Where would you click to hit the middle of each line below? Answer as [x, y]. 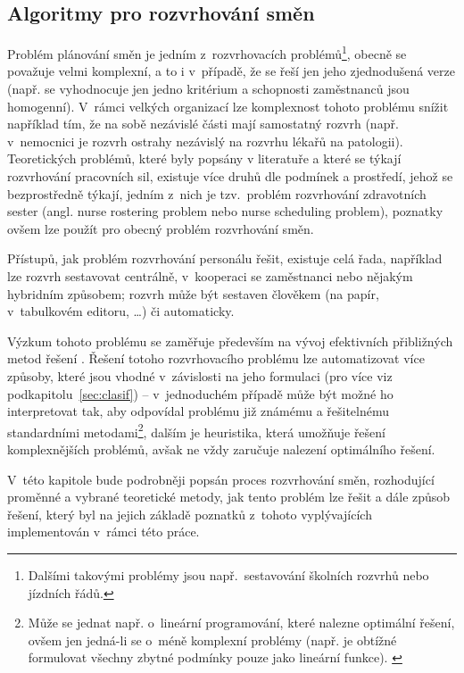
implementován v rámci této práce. [104, 532]
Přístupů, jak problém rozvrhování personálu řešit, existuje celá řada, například [225, 258]
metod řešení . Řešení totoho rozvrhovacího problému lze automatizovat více [216, 358]
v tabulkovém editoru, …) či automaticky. [121, 311]
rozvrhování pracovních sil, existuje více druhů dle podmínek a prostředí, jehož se [230, 176]
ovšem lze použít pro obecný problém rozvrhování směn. [161, 228]
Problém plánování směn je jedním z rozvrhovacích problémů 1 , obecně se [207, 52]
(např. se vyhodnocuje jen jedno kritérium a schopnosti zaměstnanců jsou [208, 89]
